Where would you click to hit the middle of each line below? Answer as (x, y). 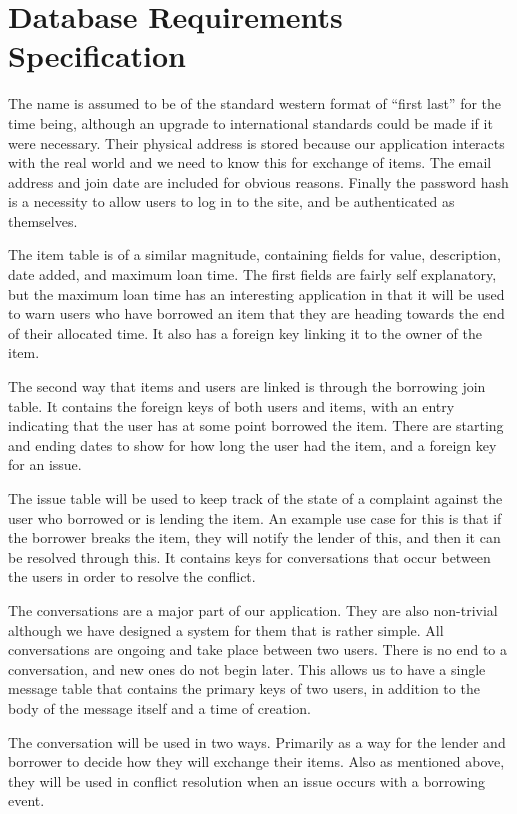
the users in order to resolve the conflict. (132, 576)
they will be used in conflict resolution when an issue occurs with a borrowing (246, 780)
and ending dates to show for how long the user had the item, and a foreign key (252, 444)
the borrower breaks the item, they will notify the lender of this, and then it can (254, 537)
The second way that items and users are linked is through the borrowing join (247, 386)
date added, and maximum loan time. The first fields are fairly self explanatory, (252, 274)
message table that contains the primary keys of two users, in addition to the (244, 688)
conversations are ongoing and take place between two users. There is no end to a (258, 649)
